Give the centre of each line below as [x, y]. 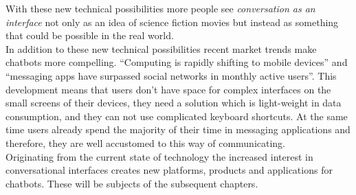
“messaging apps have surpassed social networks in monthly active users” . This [171, 75]
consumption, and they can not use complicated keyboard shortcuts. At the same [177, 116]
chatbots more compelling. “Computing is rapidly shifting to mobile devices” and [177, 62]
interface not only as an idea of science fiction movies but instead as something [172, 22]
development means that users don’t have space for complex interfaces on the [168, 89]
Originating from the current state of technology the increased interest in [159, 156]
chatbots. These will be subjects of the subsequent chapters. [132, 183]
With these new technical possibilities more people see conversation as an [160, 8]
